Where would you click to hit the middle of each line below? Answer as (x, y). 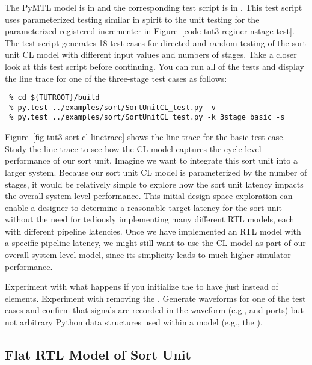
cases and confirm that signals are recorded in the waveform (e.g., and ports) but (154, 310)
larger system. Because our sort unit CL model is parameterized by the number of (156, 172)
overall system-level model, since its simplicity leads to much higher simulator (148, 255)
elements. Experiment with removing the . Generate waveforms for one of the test (155, 298)
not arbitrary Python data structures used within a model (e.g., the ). (134, 322)
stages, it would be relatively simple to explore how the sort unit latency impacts (154, 184)
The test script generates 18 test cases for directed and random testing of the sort (155, 42)
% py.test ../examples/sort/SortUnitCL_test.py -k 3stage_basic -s (147, 118)
